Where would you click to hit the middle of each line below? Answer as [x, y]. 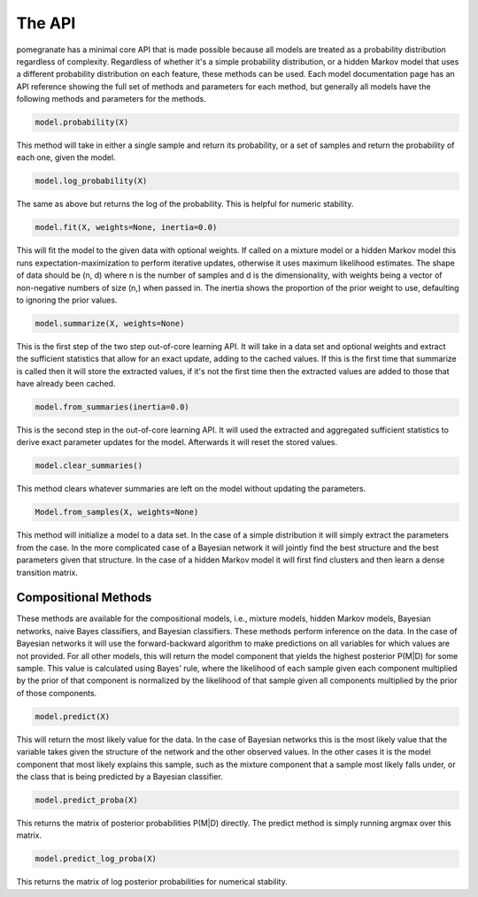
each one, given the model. [66, 157]
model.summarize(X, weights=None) [110, 323]
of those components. [57, 693]
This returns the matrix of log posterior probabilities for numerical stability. [152, 882]
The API [46, 23]
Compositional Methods [84, 598]
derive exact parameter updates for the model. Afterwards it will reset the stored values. [177, 442]
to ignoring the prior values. [67, 300]
